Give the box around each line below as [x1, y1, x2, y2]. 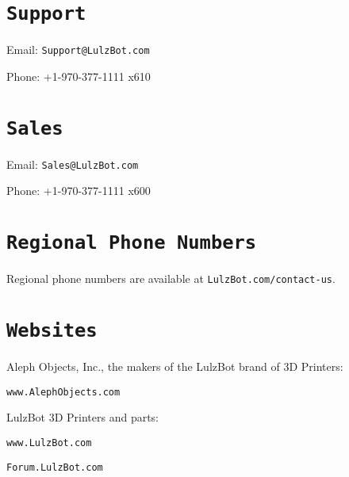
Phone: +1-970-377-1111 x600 [6, 182, 151, 199]
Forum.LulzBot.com [6, 461, 103, 473]
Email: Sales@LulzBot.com [6, 155, 139, 172]
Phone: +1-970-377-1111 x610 [6, 67, 151, 84]
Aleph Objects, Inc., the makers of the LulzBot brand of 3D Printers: [6, 358, 343, 375]
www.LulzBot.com [6, 437, 92, 448]
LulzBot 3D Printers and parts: [6, 409, 159, 425]
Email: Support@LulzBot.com [6, 41, 150, 58]
